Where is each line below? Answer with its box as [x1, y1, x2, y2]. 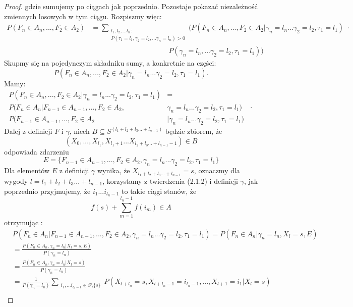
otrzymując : [4, 217, 43, 227]
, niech [69, 126, 90, 136]
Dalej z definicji [4, 126, 52, 136]
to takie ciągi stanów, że [122, 185, 197, 196]
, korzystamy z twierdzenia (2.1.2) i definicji [102, 176, 238, 186]
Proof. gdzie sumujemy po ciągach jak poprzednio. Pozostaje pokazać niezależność [4, 1, 258, 11]
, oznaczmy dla [194, 165, 240, 176]
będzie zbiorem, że [165, 126, 222, 136]
